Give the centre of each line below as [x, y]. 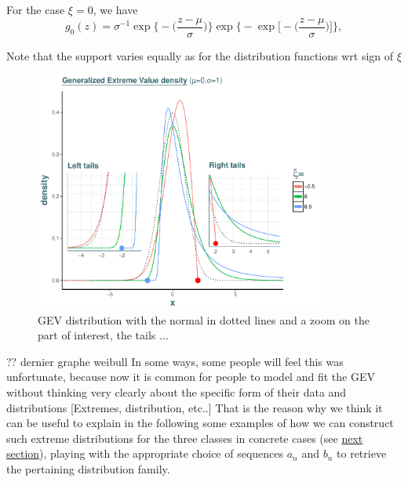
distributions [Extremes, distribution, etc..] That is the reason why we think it [195, 407]
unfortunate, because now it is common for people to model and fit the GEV [191, 377]
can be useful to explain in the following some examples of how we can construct [200, 423]
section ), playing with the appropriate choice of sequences [145, 453]
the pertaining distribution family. [88, 469]
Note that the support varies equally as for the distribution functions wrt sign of [200, 55]
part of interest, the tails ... [103, 335]
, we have [115, 9]
